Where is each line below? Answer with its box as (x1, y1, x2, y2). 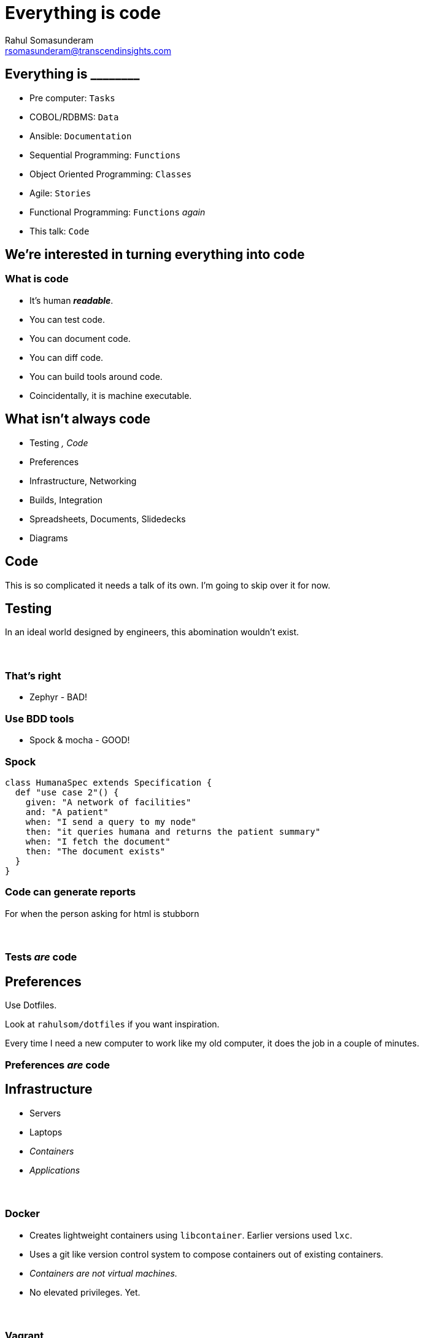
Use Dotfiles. (5, 1000, 57, 1011)
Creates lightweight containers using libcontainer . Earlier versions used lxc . (29, 1229, 352, 1240)
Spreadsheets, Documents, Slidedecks (29, 513, 186, 524)
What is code (5, 273, 69, 285)
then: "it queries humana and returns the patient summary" (25, 826, 321, 837)
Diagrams (29, 532, 68, 543)
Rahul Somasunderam (5, 34, 94, 45)
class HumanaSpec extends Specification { (5, 777, 212, 787)
